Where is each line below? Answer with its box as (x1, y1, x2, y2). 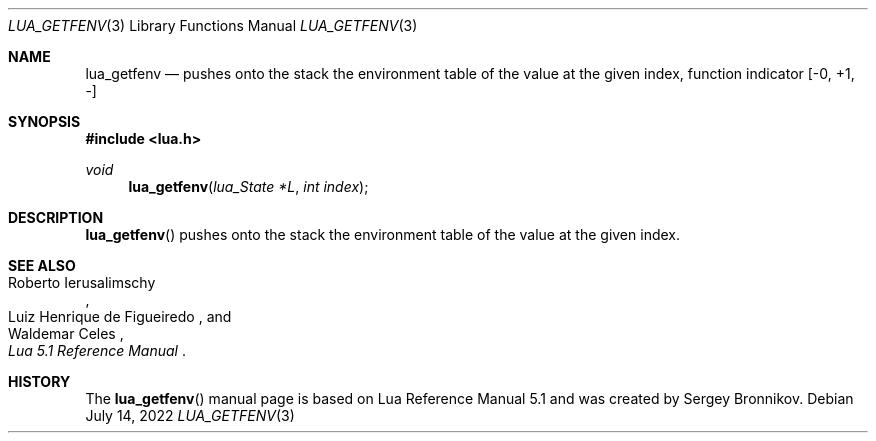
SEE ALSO (8, 257, 76, 274)
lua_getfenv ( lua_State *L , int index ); (128, 178, 369, 195)
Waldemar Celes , (8, 325, 124, 342)
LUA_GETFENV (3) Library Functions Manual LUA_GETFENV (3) (8, 17, 418, 34)
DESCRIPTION (8, 209, 104, 226)
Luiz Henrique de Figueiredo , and (8, 308, 232, 325)
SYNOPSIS (8, 113, 81, 130)
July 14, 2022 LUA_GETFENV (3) (85, 407, 295, 424)
